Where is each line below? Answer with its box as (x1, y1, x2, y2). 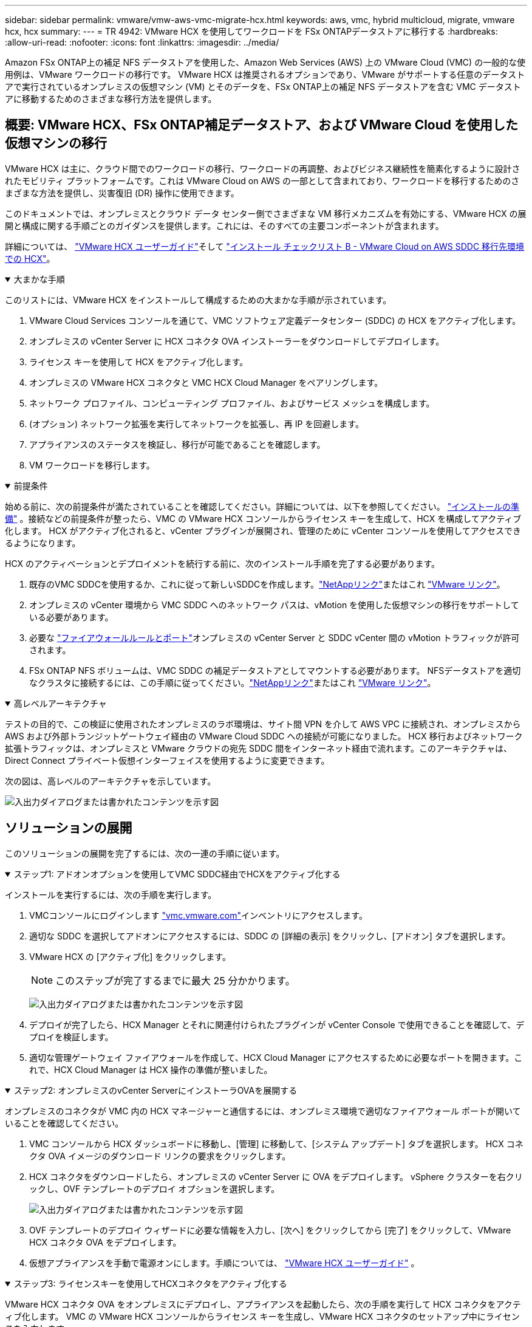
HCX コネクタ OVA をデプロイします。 (29, 1236, 182, 1247)
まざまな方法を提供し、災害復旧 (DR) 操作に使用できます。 (5, 187, 239, 198)
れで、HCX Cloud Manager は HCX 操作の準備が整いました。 (29, 1064, 273, 1075)
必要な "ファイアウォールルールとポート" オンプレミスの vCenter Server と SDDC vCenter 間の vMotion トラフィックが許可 (29, 632, 520, 643)
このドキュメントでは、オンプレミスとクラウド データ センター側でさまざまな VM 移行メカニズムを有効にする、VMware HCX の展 (5, 208, 527, 219)
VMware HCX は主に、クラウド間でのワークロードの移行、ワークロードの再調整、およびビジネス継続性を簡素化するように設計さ (5, 163, 520, 174)
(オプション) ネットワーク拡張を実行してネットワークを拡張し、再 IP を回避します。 (29, 418, 364, 429)
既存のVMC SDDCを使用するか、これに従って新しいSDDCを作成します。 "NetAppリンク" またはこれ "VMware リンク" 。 (29, 578, 505, 589)
